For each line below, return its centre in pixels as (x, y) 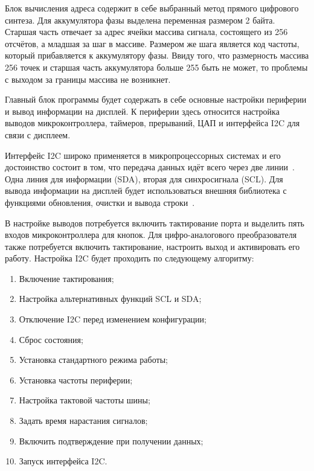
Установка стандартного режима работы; (93, 360)
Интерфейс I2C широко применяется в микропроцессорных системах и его (143, 155)
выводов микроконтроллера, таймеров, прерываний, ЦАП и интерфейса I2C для (152, 123)
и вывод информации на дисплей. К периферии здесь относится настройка (142, 111)
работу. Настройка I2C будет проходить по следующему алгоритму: (130, 258)
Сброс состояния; (51, 339)
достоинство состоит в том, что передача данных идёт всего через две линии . (150, 167)
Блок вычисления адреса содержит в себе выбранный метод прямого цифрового (152, 8)
